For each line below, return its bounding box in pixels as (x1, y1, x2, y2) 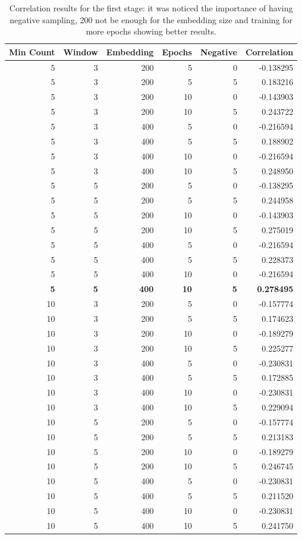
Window (63, 45, 98, 58)
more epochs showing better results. (86, 25, 216, 37)
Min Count (9, 45, 55, 58)
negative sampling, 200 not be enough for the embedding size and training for (10, 13, 293, 26)
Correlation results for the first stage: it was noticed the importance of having (9, 2, 293, 14)
